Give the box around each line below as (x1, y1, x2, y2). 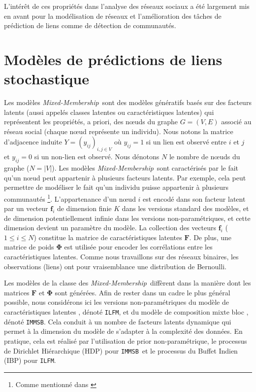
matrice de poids (4, 242, 54, 252)
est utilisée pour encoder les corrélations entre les (64, 242, 213, 252)
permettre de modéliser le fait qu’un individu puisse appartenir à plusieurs (4, 182, 229, 192)
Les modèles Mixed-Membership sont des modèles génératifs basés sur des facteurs (4, 97, 252, 107)
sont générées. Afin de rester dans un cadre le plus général (55, 287, 230, 297)
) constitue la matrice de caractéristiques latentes (33, 232, 182, 242)
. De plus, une (189, 232, 232, 242)
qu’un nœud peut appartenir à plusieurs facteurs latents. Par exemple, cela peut (4, 172, 246, 182)
